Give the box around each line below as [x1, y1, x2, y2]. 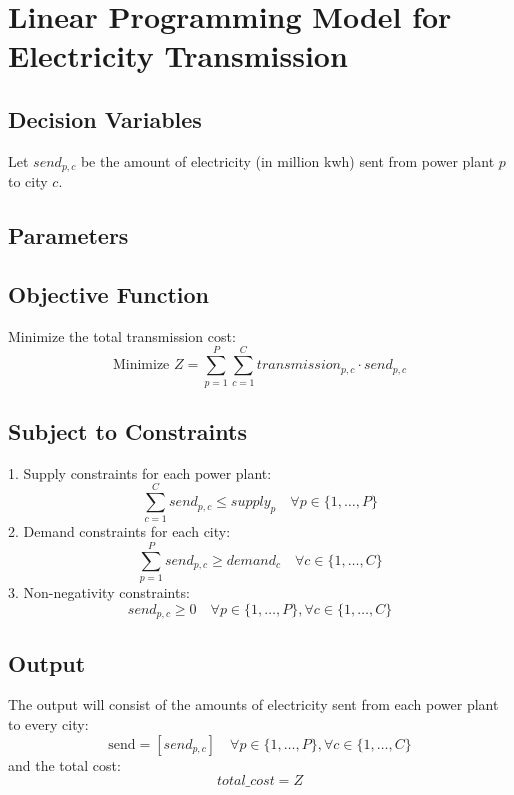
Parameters [8, 220, 129, 251]
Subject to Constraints [8, 415, 247, 446]
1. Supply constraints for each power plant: [8, 462, 272, 483]
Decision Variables [8, 103, 202, 134]
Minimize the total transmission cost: [8, 325, 236, 346]
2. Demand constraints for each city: [8, 521, 231, 542]
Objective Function [8, 278, 210, 309]
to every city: [8, 714, 89, 734]
